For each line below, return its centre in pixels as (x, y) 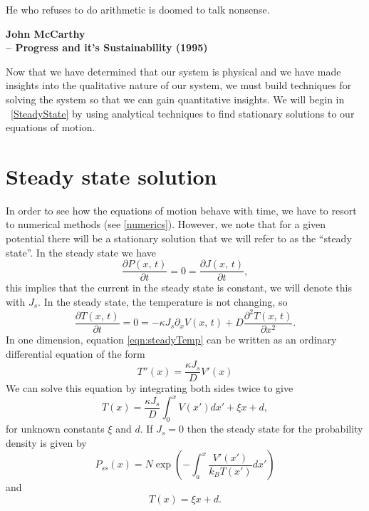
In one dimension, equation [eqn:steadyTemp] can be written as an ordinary (171, 340)
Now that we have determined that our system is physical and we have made (173, 71)
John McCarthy (46, 33)
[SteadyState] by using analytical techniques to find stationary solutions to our (183, 113)
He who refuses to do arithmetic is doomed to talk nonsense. (138, 9)
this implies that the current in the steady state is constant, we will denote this (179, 288)
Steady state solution (111, 176)
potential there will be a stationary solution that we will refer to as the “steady (179, 238)
